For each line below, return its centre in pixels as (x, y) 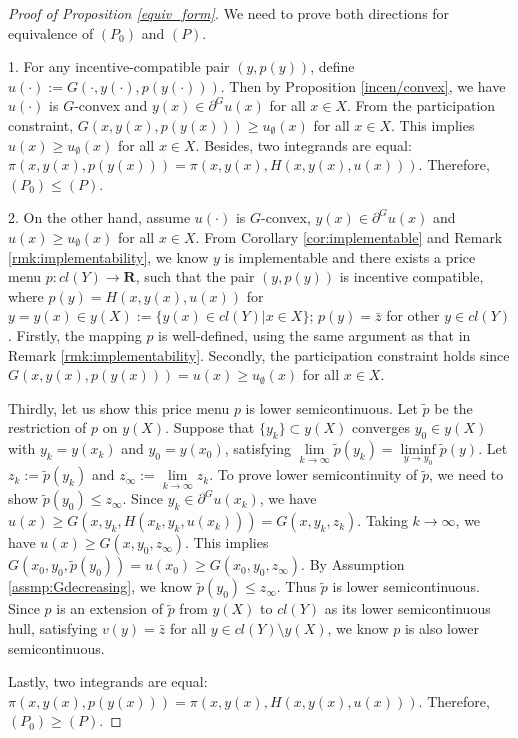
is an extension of (109, 608)
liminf (418, 450)
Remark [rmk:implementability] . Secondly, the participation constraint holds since (259, 354)
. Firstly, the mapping (75, 334)
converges (380, 427)
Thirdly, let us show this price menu (119, 407)
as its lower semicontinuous (407, 608)
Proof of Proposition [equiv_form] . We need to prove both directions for (229, 13)
